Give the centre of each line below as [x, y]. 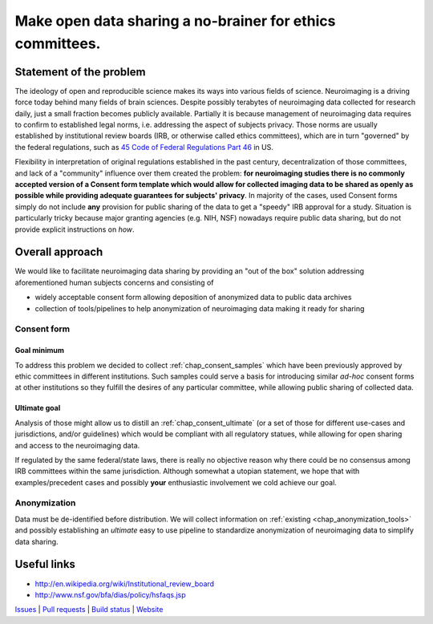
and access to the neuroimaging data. [77, 445]
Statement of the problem [80, 72]
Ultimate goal [38, 408]
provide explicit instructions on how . [75, 229]
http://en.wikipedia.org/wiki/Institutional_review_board [125, 583]
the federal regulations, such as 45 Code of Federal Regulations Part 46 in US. [144, 147]
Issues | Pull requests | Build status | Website [89, 610]
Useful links [45, 564]
